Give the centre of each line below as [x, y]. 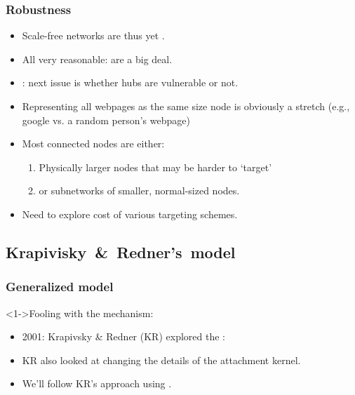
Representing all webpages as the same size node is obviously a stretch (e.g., [186, 106]
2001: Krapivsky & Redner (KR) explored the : [123, 336]
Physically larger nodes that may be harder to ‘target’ [155, 167]
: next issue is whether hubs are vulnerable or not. [130, 82]
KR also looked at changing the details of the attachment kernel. [161, 360]
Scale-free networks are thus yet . [93, 35]
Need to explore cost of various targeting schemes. [130, 214]
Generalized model [60, 287]
